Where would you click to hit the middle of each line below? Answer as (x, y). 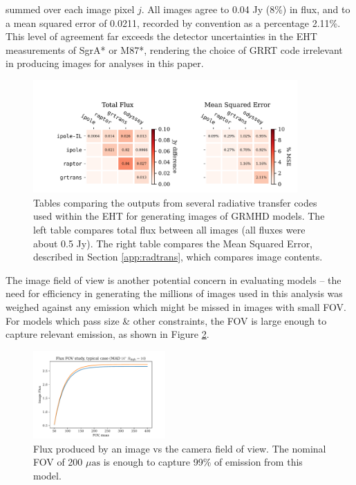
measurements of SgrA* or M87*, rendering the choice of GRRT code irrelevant (174, 49)
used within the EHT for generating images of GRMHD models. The (179, 216)
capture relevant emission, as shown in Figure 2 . (107, 334)
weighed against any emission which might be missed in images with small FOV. (176, 306)
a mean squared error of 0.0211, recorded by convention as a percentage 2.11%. (173, 22)
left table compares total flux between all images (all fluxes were (169, 229)
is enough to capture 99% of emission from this (203, 462)
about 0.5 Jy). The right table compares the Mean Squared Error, (173, 243)
